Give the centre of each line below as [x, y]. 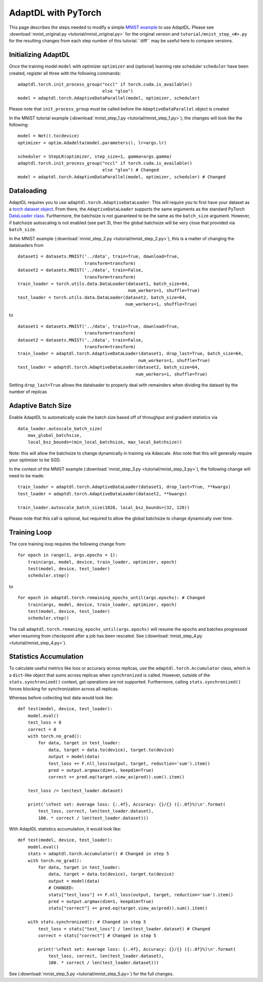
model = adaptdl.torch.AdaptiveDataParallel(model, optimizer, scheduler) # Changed [122, 177]
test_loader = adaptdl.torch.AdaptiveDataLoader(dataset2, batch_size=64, [109, 367]
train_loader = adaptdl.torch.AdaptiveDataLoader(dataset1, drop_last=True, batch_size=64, [131, 354]
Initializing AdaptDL [39, 55]
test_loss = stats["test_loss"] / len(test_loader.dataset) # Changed [124, 929]
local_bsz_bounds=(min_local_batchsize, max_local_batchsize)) [105, 442]
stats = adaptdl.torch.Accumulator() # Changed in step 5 [98, 854]
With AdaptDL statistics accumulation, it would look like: [65, 829]
